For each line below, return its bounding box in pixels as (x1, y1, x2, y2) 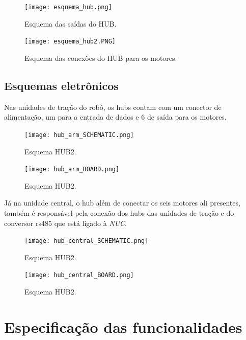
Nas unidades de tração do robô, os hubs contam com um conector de (4, 101, 222, 112)
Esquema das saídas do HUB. (24, 18, 117, 29)
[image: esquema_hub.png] (24, 4, 112, 11)
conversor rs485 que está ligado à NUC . (4, 217, 127, 228)
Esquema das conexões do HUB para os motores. (24, 52, 177, 63)
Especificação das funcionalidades (4, 316, 242, 337)
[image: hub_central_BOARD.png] (24, 271, 134, 279)
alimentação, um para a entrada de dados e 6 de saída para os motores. (4, 111, 227, 122)
